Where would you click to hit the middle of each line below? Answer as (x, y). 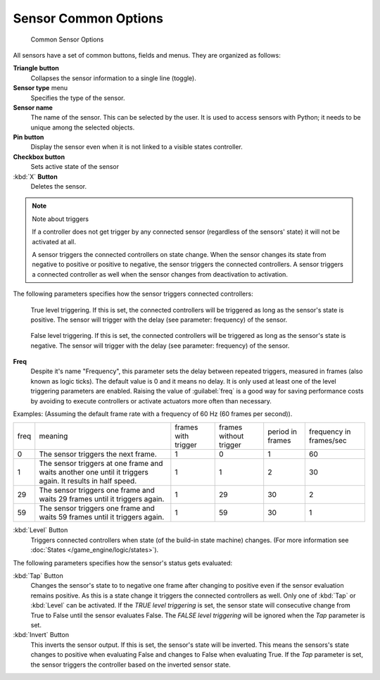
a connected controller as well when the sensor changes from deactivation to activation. (160, 274)
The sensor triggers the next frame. (98, 454)
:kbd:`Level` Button (40, 530)
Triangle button (36, 68)
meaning (53, 436)
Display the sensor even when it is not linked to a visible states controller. (137, 147)
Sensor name (33, 107)
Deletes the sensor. (59, 187)
